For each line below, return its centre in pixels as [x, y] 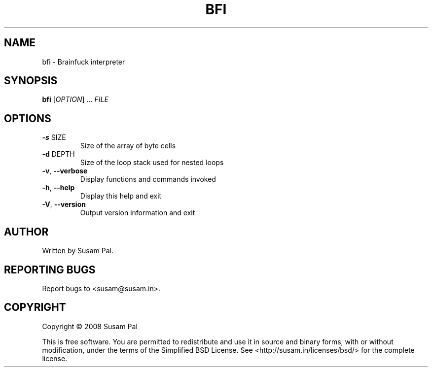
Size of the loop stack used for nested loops [152, 163]
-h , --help [58, 188]
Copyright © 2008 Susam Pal [90, 326]
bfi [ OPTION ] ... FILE [75, 100]
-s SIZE [54, 137]
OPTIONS [28, 118]
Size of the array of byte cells [128, 146]
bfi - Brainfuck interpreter [84, 62]
